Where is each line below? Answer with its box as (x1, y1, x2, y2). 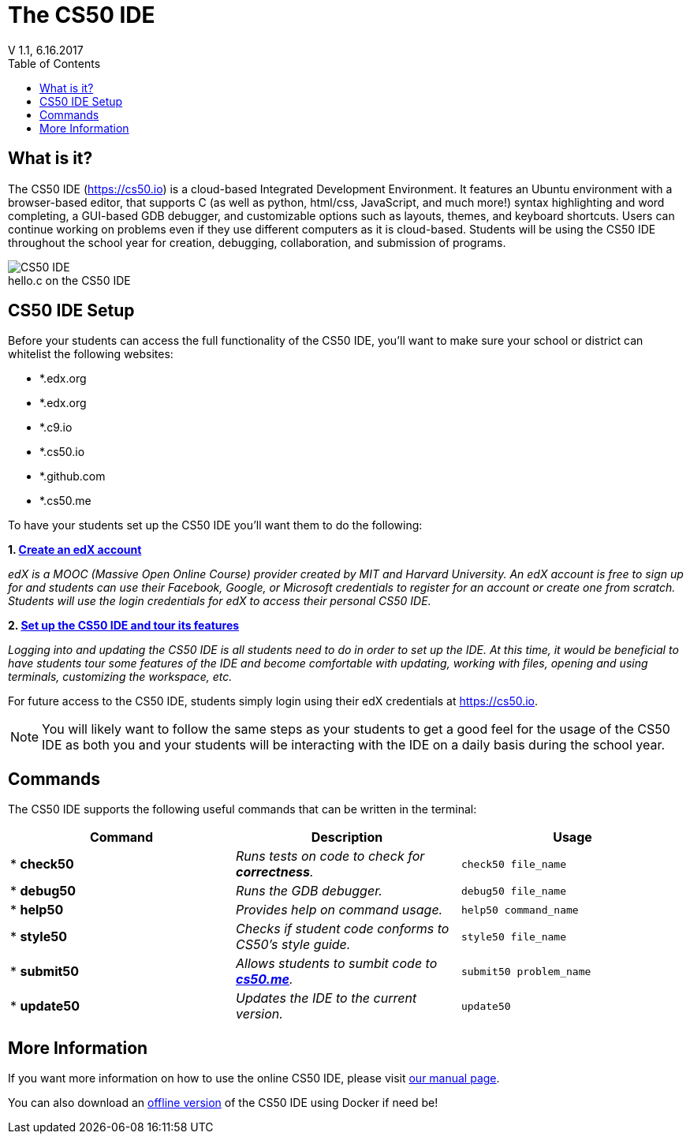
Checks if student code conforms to (235, 921, 449, 937)
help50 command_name (461, 903, 579, 916)
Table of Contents (8, 56, 101, 70)
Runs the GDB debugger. (235, 883, 382, 899)
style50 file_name (461, 930, 567, 943)
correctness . (235, 864, 314, 880)
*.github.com (39, 469, 106, 484)
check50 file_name (461, 858, 567, 870)
